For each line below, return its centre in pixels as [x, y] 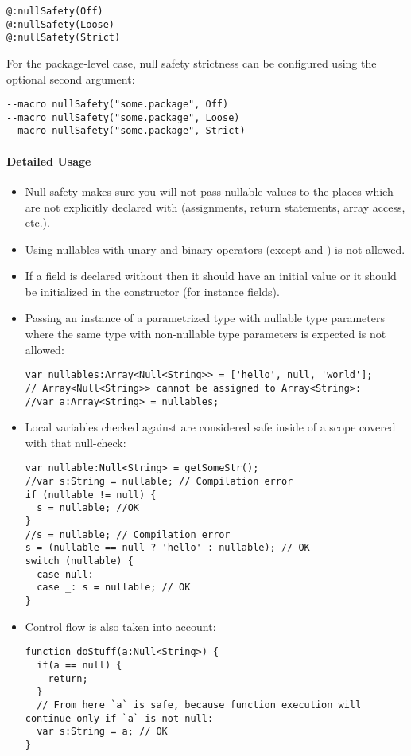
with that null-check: [76, 442]
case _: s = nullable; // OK [114, 588]
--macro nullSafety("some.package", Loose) [123, 117]
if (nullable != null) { [91, 495]
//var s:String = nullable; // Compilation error [159, 482]
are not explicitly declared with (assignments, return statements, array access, [215, 207]
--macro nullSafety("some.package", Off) [118, 105]
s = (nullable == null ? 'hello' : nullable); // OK [167, 548]
